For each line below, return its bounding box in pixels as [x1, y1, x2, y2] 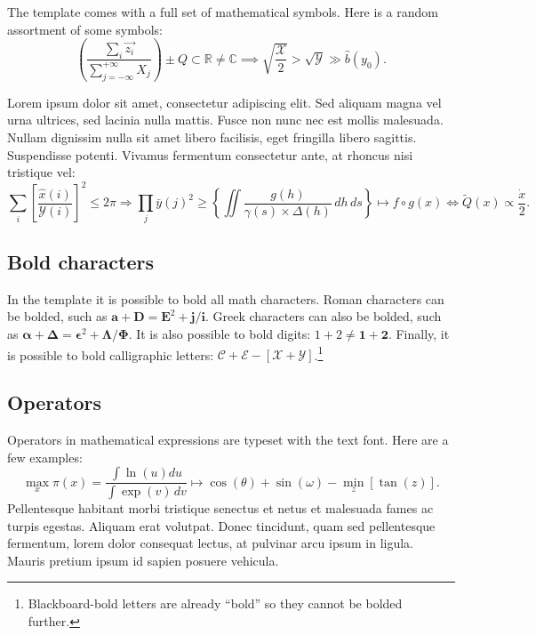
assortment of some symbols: [7, 20, 163, 38]
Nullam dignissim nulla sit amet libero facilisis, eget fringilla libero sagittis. [7, 127, 417, 146]
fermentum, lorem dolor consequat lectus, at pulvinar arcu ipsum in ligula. [7, 534, 414, 552]
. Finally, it [388, 324, 450, 342]
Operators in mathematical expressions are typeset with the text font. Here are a [7, 430, 449, 448]
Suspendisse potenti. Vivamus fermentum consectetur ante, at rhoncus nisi [7, 145, 413, 164]
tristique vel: [7, 163, 76, 181]
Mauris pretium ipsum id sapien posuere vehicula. [7, 551, 279, 569]
